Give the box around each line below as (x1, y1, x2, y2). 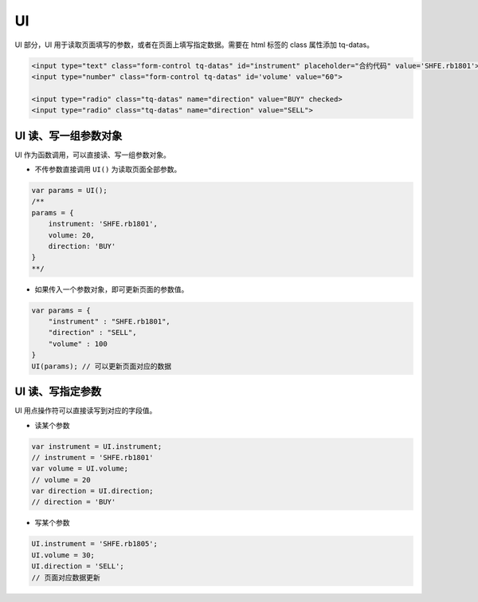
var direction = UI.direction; (31, 486, 155, 496)
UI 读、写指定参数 (14, 385, 102, 399)
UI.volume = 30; (31, 550, 96, 560)
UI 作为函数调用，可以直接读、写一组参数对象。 (14, 150, 171, 159)
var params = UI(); (31, 186, 108, 195)
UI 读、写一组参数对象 (14, 128, 123, 143)
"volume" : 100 (48, 339, 108, 348)
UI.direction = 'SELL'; (31, 562, 125, 571)
